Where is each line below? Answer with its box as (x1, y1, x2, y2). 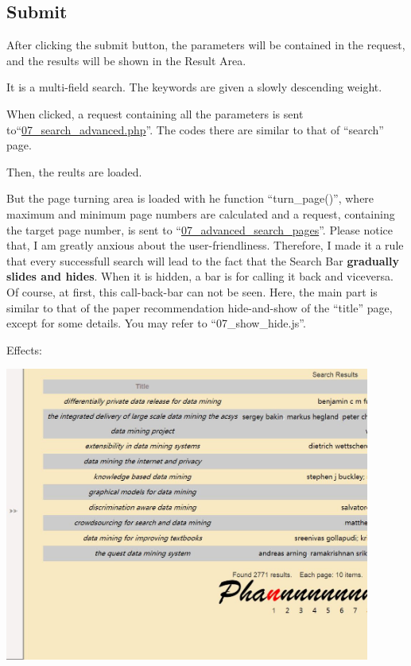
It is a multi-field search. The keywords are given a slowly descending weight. (6, 79, 382, 95)
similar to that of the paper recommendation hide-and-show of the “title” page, (6, 299, 393, 316)
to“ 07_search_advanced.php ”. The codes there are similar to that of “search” (6, 121, 384, 137)
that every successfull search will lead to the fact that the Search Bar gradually (6, 252, 400, 269)
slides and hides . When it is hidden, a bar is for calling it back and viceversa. (6, 268, 394, 285)
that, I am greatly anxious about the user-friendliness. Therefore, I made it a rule (6, 237, 404, 254)
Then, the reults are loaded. (6, 163, 142, 180)
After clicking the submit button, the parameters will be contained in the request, (6, 37, 405, 53)
